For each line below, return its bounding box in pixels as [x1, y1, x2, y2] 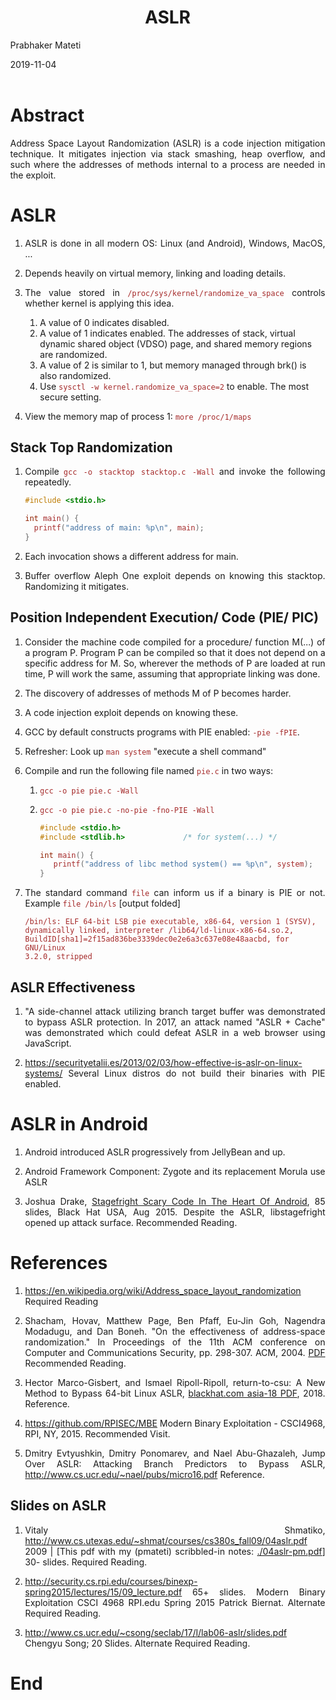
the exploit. [10, 169, 56, 181]
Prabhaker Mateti [10, 39, 81, 51]
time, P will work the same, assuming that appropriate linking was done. [24, 667, 321, 680]
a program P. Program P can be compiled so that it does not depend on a [24, 646, 326, 658]
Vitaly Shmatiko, [24, 1524, 326, 1536]
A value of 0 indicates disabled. [39, 316, 170, 328]
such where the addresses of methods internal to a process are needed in [10, 158, 326, 170]
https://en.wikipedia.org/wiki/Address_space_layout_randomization [24, 1284, 302, 1296]
